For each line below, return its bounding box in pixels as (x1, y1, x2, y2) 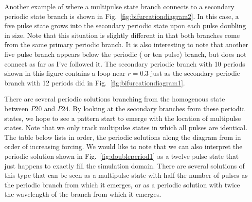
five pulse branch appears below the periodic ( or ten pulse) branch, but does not (4, 49, 247, 59)
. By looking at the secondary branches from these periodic (68, 103, 245, 113)
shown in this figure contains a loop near (4, 68, 126, 78)
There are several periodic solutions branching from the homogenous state (4, 94, 225, 104)
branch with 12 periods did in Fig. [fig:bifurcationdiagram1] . (4, 77, 185, 87)
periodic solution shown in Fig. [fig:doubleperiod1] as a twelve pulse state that (4, 151, 239, 161)
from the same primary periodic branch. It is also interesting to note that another (4, 39, 249, 50)
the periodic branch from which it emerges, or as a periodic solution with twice (4, 179, 240, 189)
